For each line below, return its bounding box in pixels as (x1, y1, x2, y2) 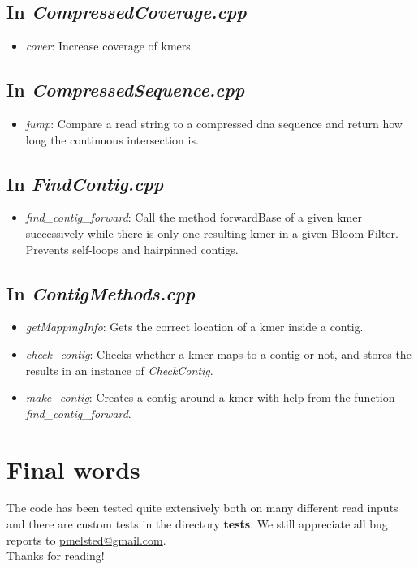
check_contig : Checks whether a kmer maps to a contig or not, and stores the (25, 345, 412, 362)
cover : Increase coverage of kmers (25, 37, 191, 54)
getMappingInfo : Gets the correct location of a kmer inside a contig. (25, 318, 364, 335)
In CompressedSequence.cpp (6, 77, 245, 102)
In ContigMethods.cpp (6, 280, 196, 305)
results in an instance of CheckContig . (25, 361, 213, 378)
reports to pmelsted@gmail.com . (6, 531, 166, 548)
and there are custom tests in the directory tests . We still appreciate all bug (6, 515, 388, 532)
